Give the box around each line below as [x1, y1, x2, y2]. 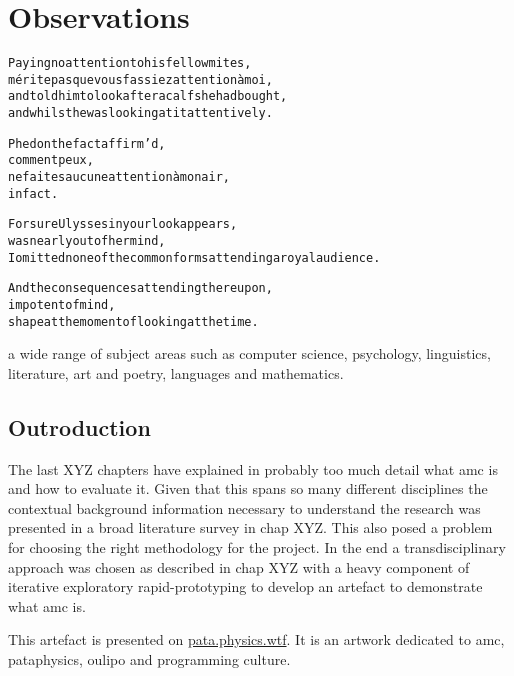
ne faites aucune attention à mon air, [8, 170, 230, 185]
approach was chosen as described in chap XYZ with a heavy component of [8, 556, 470, 577]
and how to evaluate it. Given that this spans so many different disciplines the [8, 478, 488, 499]
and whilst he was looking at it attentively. [8, 106, 273, 121]
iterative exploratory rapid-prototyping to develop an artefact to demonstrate [8, 576, 483, 597]
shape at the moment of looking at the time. [8, 314, 259, 329]
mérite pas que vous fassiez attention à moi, [8, 72, 273, 87]
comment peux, [8, 153, 94, 168]
